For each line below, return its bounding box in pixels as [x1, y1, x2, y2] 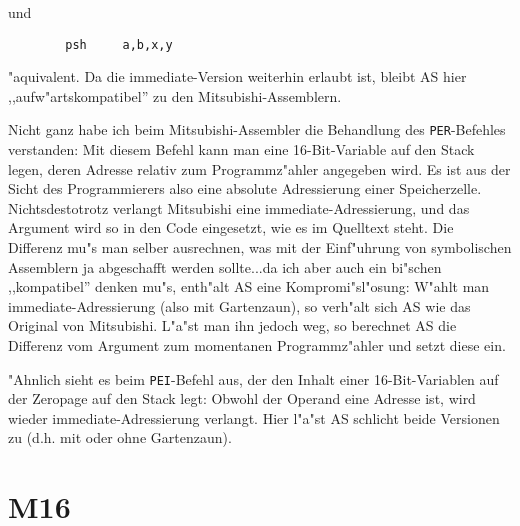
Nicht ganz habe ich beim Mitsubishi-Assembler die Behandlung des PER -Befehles [8, 119, 506, 140]
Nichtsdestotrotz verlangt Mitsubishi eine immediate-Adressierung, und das [8, 197, 470, 218]
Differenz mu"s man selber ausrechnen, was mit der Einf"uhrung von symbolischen [8, 237, 512, 258]
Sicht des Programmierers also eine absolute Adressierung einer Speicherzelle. [8, 178, 482, 199]
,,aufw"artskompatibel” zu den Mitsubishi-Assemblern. [8, 85, 342, 106]
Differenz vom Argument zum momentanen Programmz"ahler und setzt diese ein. [8, 335, 506, 356]
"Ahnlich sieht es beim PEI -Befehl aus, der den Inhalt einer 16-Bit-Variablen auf [8, 368, 499, 389]
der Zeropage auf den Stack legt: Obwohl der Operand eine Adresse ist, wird [8, 388, 476, 409]
